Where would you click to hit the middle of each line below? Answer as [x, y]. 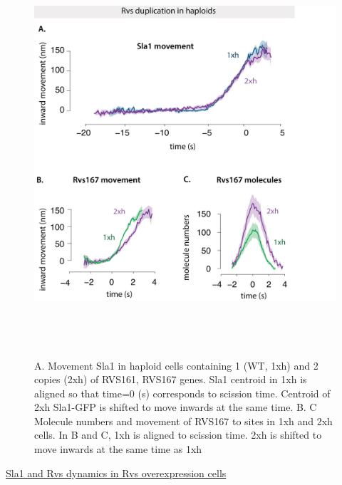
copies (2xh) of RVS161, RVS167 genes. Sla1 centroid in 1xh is [171, 379]
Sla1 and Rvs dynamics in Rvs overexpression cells [116, 473]
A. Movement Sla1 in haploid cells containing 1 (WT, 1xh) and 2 [176, 365]
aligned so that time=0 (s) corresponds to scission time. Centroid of [182, 393]
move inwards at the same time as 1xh [118, 449]
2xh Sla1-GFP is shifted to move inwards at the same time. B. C [176, 407]
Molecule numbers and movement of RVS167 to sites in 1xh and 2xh [183, 421]
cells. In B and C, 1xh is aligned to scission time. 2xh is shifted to [178, 435]
